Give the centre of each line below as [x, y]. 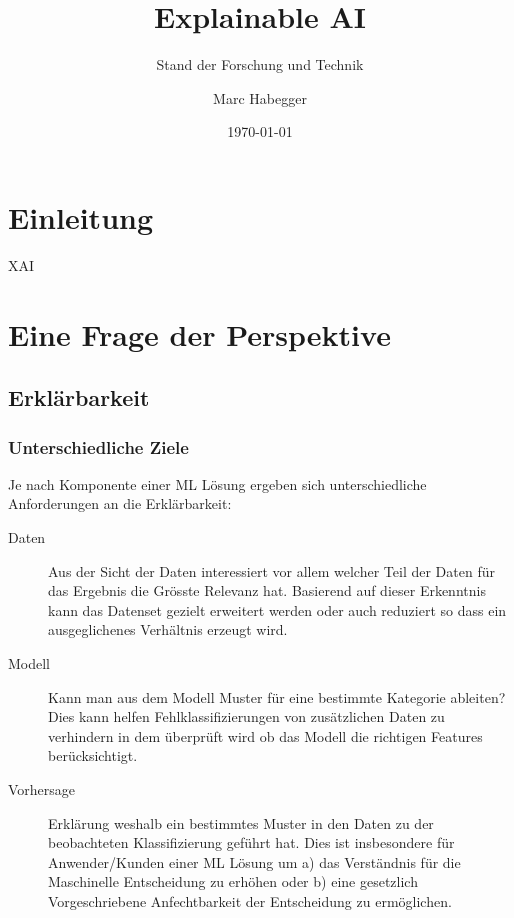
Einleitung [81, 216]
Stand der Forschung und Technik [260, 64]
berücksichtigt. [93, 755]
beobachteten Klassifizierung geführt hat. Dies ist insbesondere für [251, 842]
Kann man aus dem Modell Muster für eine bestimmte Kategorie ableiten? [277, 696]
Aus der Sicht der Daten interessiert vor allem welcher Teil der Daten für [271, 570]
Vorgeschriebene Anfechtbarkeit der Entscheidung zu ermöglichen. [250, 900]
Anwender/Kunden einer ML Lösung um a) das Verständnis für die [254, 861]
